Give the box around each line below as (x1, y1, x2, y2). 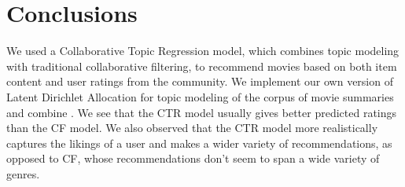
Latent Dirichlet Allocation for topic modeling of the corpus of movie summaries (6, 88, 394, 104)
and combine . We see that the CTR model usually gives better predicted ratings (6, 104, 397, 120)
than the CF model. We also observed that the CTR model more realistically (6, 119, 378, 136)
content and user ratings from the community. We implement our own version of (6, 73, 393, 90)
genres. (6, 165, 40, 181)
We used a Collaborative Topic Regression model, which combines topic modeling (6, 42, 399, 59)
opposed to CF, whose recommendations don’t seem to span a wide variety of (6, 150, 380, 167)
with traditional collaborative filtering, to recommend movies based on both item (6, 57, 397, 74)
